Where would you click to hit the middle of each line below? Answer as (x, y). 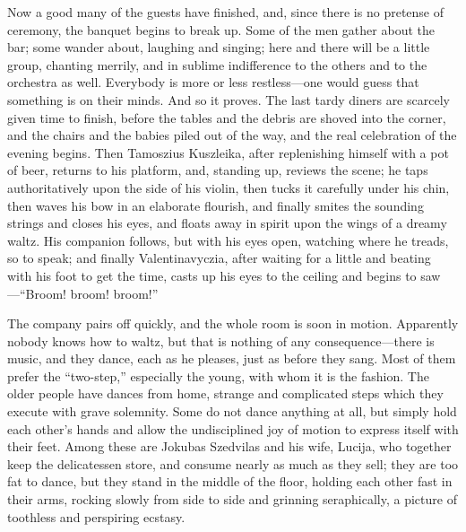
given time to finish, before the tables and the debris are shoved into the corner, (227, 117)
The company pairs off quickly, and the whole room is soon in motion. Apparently (233, 323)
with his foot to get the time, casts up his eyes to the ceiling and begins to (212, 275)
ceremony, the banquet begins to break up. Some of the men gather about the (221, 29)
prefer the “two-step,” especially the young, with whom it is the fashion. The (218, 375)
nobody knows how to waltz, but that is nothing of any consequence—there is (221, 340)
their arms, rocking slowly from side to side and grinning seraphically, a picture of (232, 499)
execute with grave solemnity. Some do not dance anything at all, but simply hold (232, 411)
